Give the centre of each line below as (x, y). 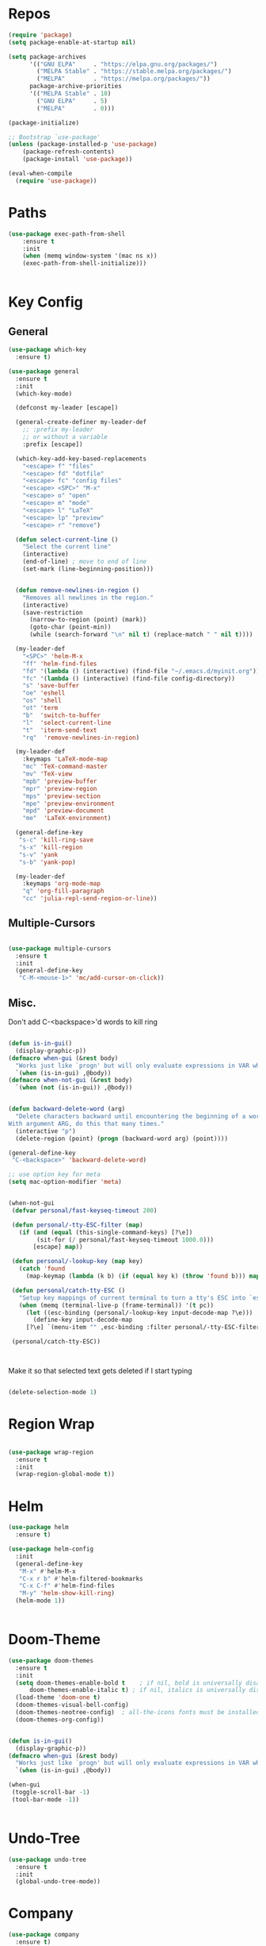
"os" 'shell (42, 701)
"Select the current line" (67, 547)
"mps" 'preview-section (62, 796)
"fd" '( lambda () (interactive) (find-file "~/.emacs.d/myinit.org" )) (141, 671)
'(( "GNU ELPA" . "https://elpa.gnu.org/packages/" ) (123, 64)
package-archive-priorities (76, 87)
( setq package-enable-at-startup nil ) (72, 42)
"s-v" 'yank (38, 854)
